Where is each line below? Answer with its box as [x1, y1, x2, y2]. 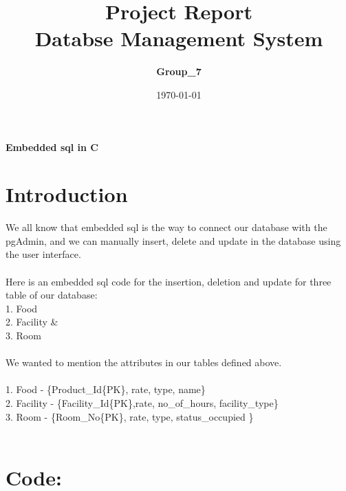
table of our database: [6, 288, 98, 302]
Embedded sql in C [6, 139, 98, 154]
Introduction [6, 180, 128, 208]
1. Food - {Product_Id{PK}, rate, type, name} [6, 382, 206, 397]
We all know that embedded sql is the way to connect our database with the [6, 220, 327, 234]
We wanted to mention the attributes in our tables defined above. [6, 355, 282, 370]
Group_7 [156, 64, 202, 79]
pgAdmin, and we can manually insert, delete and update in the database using [6, 233, 341, 248]
